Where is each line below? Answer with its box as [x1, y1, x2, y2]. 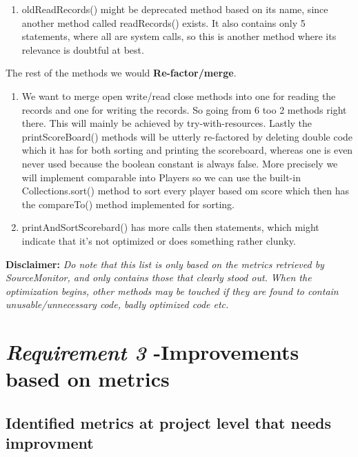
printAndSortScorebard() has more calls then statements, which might [21, 220, 319, 234]
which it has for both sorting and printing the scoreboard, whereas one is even [21, 143, 353, 157]
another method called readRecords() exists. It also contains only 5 [21, 15, 306, 30]
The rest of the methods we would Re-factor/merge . [6, 65, 237, 80]
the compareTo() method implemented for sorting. [21, 196, 235, 211]
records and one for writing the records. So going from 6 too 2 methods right [21, 102, 347, 116]
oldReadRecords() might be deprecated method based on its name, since [21, 2, 328, 16]
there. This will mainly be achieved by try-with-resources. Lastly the [21, 116, 312, 130]
